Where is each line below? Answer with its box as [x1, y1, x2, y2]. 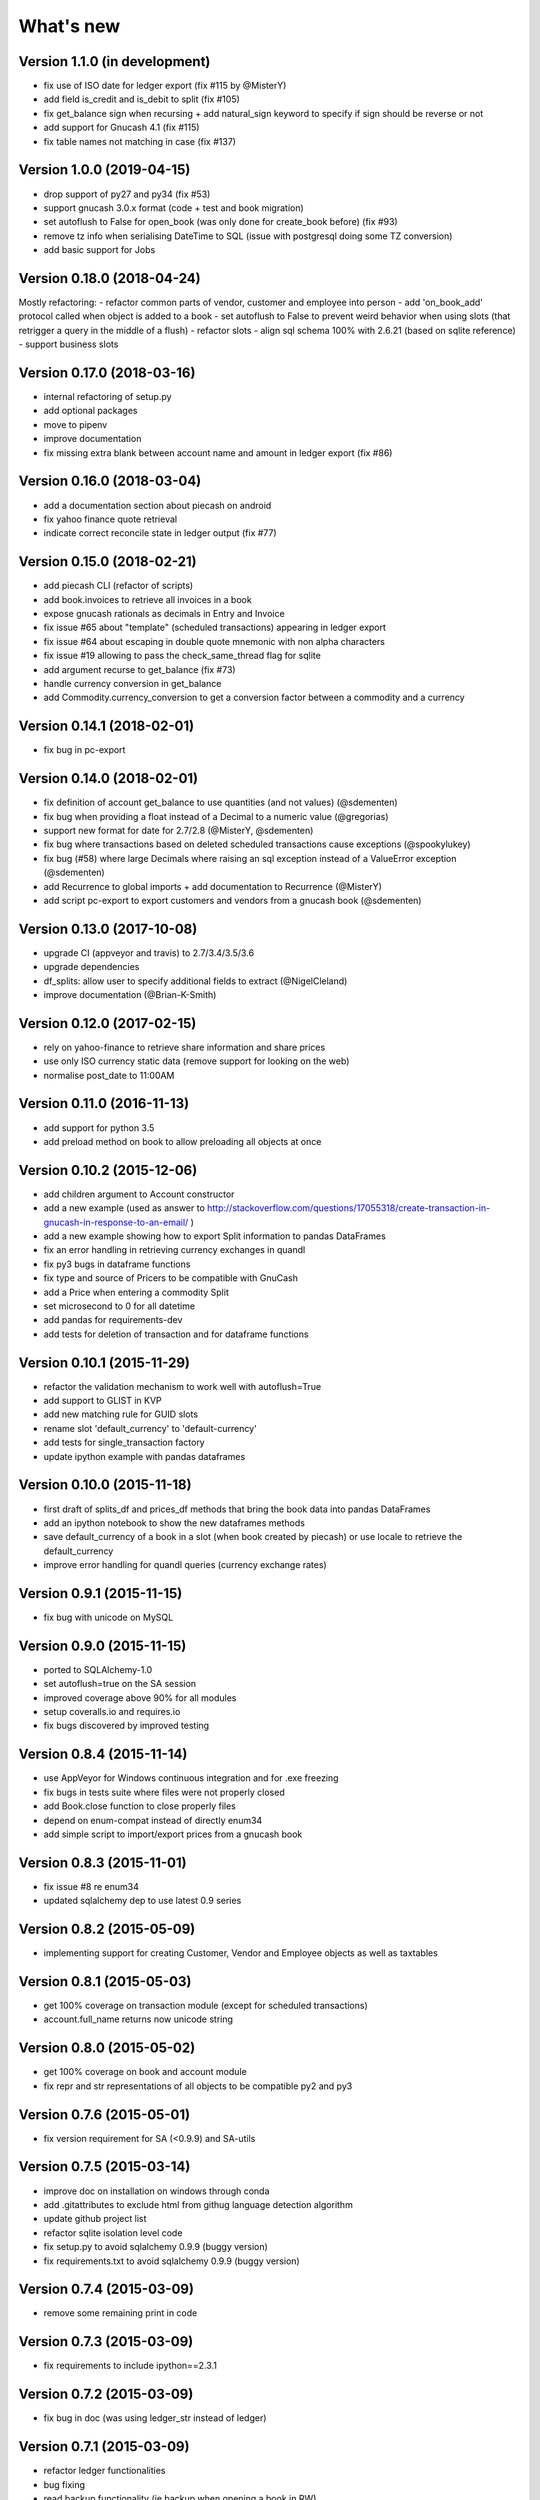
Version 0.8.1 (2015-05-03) [18, 1973, 192, 1990]
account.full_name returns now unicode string [43, 2013, 234, 2025]
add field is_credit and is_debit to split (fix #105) [43, 93, 240, 105]
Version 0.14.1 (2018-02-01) [18, 718, 195, 735]
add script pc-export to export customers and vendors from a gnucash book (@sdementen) [43, 894, 422, 906]
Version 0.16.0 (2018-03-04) [18, 473, 202, 490]
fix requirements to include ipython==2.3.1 [43, 2360, 217, 2372]
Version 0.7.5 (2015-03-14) [18, 2158, 191, 2175]
